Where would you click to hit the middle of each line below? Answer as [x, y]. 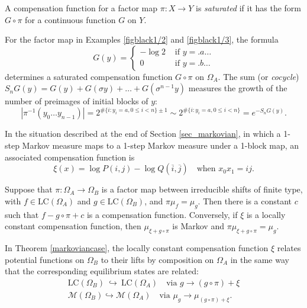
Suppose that [29, 189]
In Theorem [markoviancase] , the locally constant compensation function [137, 248]
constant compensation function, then [73, 226]
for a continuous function [70, 19]
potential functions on [45, 259]
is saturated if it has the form [249, 8]
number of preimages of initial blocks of [77, 101]
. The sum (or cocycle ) [258, 76]
